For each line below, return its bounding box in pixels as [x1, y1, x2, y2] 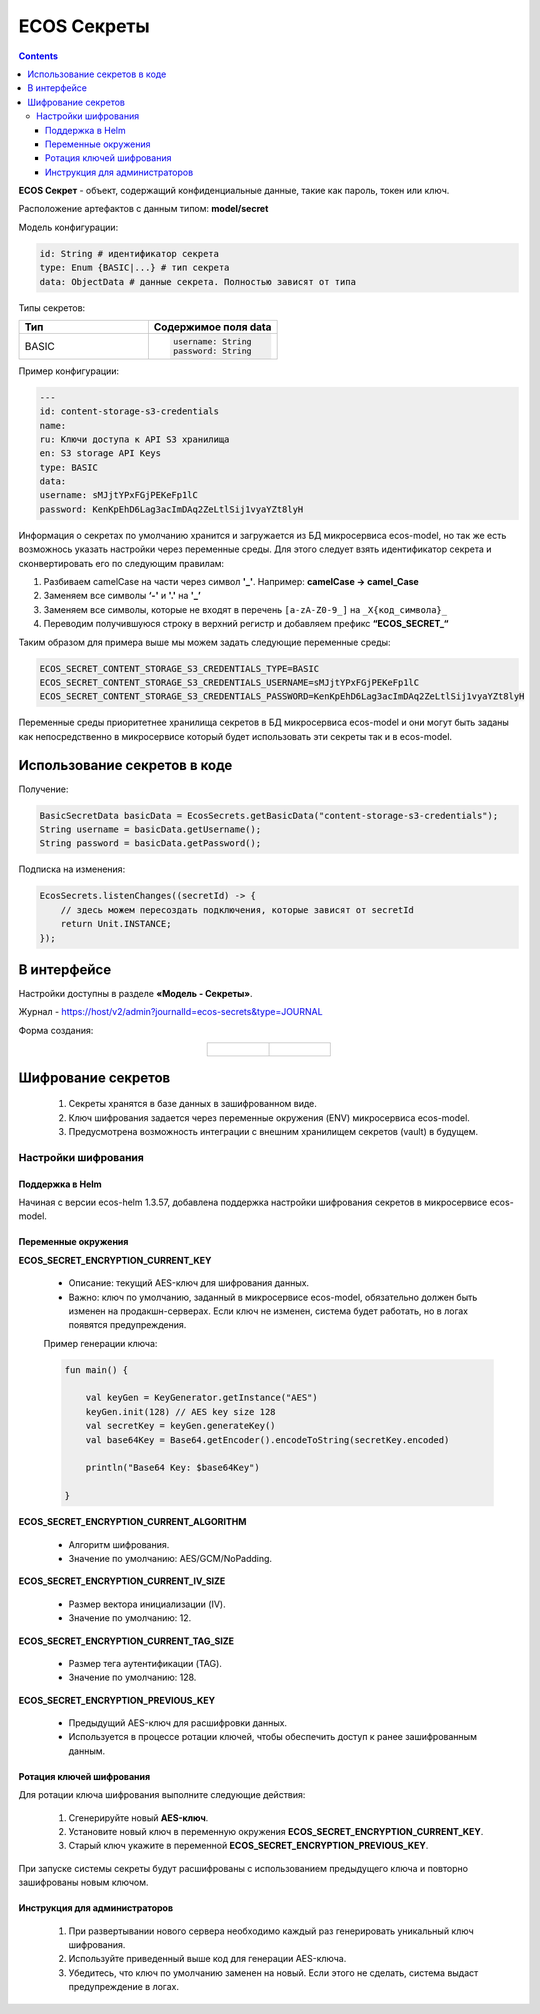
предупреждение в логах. [68, 1981, 180, 1993]
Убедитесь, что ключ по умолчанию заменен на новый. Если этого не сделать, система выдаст [68, 1966, 479, 1979]
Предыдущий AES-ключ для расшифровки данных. [68, 1717, 288, 1729]
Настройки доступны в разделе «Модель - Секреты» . [18, 988, 254, 1000]
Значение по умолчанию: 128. [68, 1671, 197, 1684]
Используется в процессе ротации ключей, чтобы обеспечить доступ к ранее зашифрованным [68, 1731, 477, 1743]
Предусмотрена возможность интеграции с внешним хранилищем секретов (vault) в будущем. [68, 1126, 479, 1138]
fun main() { [64, 1364, 129, 1375]
